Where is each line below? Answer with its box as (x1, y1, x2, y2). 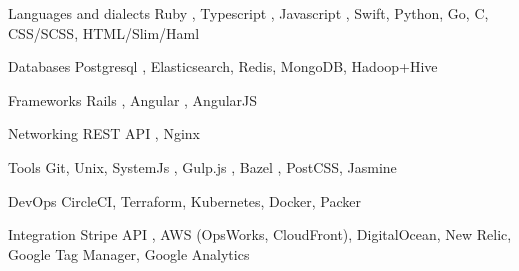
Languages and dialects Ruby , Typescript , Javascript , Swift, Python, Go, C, (8, 3, 489, 23)
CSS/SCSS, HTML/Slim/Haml (8, 22, 200, 43)
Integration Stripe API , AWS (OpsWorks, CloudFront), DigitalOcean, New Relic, (8, 224, 512, 245)
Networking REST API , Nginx (8, 123, 200, 144)
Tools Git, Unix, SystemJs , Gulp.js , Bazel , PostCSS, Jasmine (8, 156, 397, 177)
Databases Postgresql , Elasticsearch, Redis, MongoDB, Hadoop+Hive (8, 56, 438, 77)
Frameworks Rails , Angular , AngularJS (8, 89, 258, 110)
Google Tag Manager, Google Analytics (8, 243, 250, 264)
